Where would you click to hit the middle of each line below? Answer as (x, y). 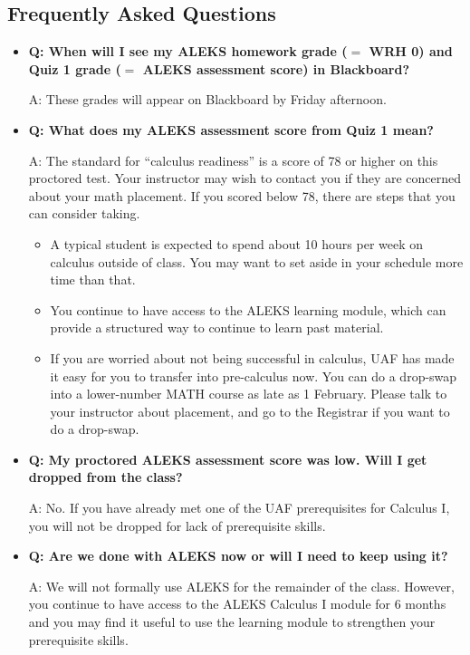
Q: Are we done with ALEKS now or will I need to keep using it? (238, 556)
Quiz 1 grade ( (75, 68)
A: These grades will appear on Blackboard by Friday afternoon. (207, 99)
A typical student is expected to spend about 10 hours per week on (237, 243)
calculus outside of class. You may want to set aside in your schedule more (257, 261)
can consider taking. (84, 213)
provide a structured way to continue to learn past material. (217, 327)
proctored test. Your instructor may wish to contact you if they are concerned (245, 178)
